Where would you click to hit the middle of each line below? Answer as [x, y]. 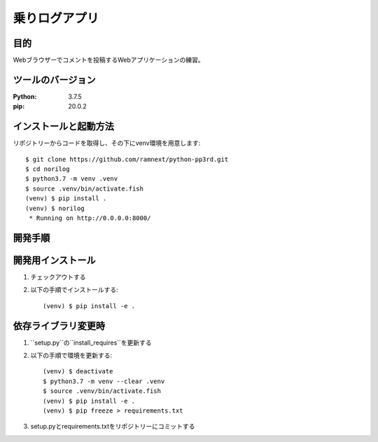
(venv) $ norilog [55, 208]
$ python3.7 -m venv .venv [72, 179]
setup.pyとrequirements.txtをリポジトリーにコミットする [113, 427]
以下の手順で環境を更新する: [71, 355]
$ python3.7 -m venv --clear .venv [104, 381]
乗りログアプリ [56, 18]
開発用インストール [54, 260]
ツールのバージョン [54, 80]
